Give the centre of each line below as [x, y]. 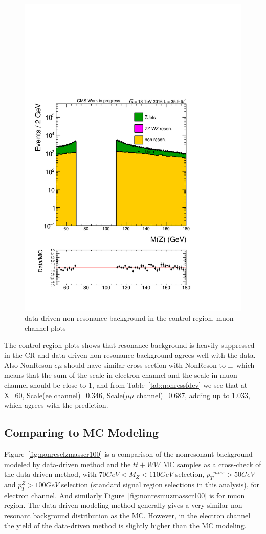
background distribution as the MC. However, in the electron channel [142, 515]
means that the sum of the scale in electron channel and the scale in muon [121, 375]
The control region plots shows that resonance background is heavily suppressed [129, 345]
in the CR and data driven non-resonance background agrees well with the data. [130, 355]
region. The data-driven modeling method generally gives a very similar [116, 505]
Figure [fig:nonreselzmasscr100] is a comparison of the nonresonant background [128, 454]
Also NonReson [28, 365]
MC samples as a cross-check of [212, 464]
